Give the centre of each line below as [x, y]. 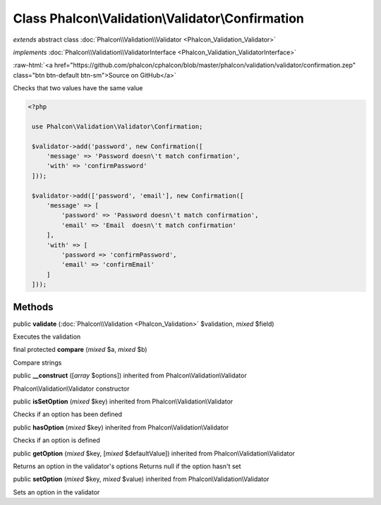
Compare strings [37, 363]
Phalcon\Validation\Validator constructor [71, 389]
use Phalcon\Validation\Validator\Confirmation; [117, 126]
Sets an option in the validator [56, 492]
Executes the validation [47, 337]
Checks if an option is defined [56, 440]
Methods [33, 307]
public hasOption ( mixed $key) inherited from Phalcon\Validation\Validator [121, 427]
